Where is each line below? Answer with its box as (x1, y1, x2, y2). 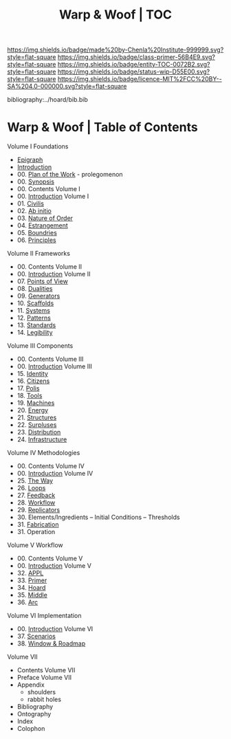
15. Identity (16, 370, 48, 378)
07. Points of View (16, 277, 69, 285)
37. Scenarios (16, 632, 56, 641)
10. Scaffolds (16, 299, 54, 307)
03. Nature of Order (16, 214, 74, 223)
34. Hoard (16, 584, 46, 592)
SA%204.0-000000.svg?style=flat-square (7, 82, 127, 91)
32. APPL (16, 569, 44, 577)
